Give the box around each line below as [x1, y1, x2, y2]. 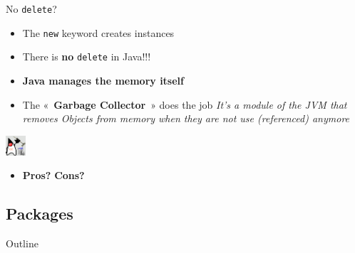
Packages [6, 203, 73, 225]
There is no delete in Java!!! [22, 49, 151, 64]
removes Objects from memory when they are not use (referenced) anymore [22, 111, 350, 126]
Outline [6, 236, 38, 251]
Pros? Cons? [22, 168, 85, 183]
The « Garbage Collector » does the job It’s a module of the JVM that [22, 97, 347, 112]
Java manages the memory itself [22, 72, 184, 87]
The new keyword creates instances [22, 25, 175, 40]
